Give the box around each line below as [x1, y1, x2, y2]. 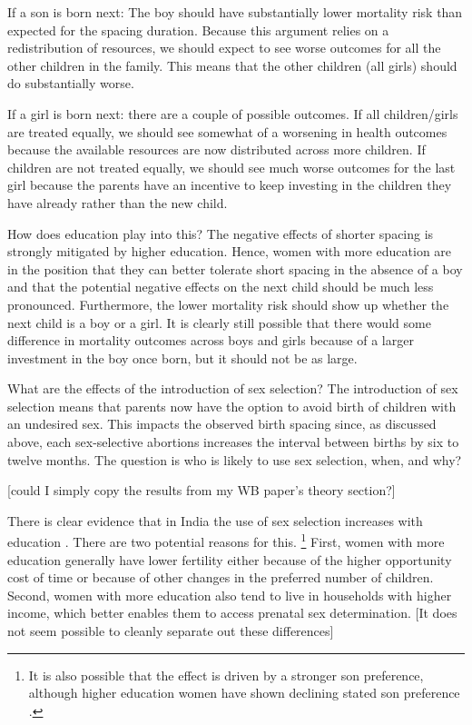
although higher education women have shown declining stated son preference [28, 683, 460, 702]
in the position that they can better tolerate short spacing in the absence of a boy [7, 259, 463, 278]
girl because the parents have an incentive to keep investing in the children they [7, 175, 452, 194]
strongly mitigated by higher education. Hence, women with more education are [7, 242, 452, 261]
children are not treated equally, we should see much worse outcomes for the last [7, 157, 456, 176]
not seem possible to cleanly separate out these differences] [7, 621, 334, 641]
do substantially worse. [7, 74, 134, 93]
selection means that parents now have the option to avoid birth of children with [7, 396, 457, 415]
